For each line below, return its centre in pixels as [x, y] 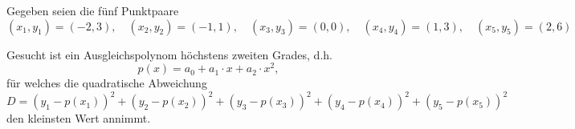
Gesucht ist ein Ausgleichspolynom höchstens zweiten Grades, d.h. [169, 54]
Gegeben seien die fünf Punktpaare [93, 10]
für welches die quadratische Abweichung [107, 83]
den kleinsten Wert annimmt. [79, 118]
